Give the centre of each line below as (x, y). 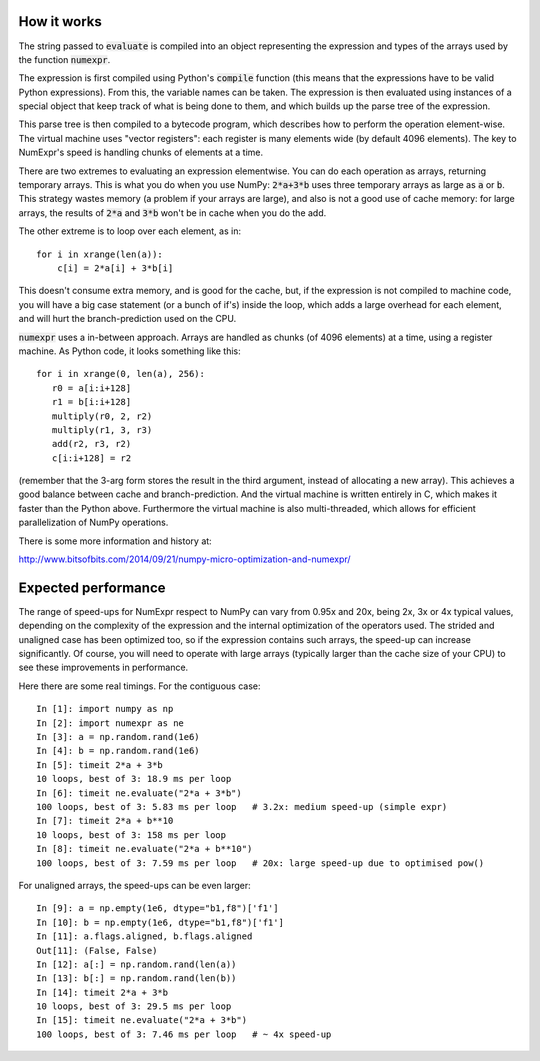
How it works (60, 21)
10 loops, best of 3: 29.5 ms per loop (134, 1006)
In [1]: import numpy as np (105, 709)
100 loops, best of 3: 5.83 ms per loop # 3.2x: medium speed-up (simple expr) (242, 806)
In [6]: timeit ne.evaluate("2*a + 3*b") (139, 793)
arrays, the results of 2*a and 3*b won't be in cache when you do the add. (172, 212)
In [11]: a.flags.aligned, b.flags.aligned (144, 936)
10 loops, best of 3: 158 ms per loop (131, 834)
